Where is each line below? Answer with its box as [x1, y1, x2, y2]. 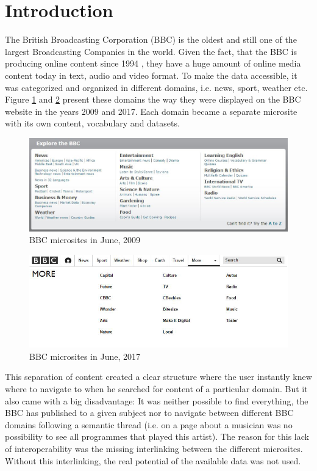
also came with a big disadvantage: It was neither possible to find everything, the [5, 394, 308, 407]
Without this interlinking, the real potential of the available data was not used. [5, 454, 301, 467]
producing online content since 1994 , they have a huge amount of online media [5, 57, 301, 70]
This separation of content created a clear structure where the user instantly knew [5, 370, 312, 383]
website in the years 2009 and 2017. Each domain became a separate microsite [5, 104, 297, 117]
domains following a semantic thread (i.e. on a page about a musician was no [5, 418, 293, 431]
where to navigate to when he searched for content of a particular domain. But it [5, 382, 308, 395]
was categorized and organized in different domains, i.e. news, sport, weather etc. [5, 81, 308, 93]
